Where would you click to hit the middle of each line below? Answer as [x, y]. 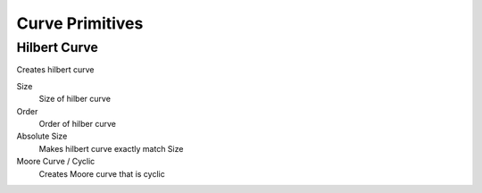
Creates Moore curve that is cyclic [102, 173]
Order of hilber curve [77, 123]
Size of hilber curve [75, 99]
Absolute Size [42, 136]
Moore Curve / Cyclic [56, 162]
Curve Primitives [80, 23]
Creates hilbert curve [55, 70]
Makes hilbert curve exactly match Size [111, 148]
